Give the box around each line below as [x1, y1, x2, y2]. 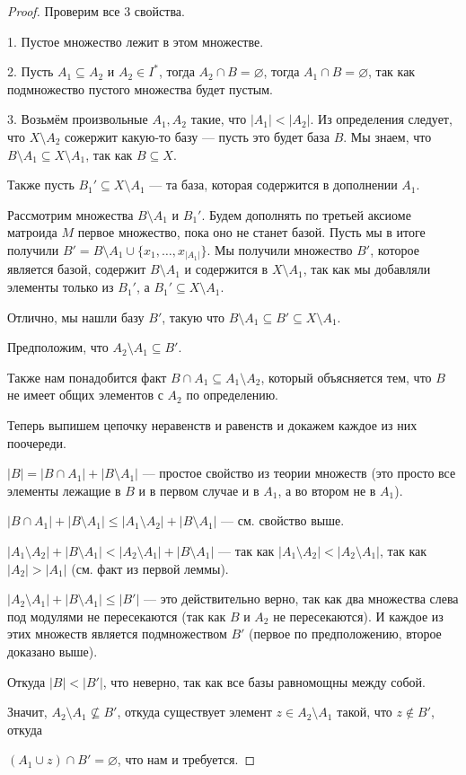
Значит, [7, 702, 48, 721]
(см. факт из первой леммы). [71, 559, 229, 577]
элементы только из [7, 277, 114, 296]
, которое [370, 240, 419, 259]
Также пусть [7, 175, 75, 194]
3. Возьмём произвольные [7, 110, 148, 128]
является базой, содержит [7, 260, 146, 278]
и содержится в [184, 260, 268, 278]
